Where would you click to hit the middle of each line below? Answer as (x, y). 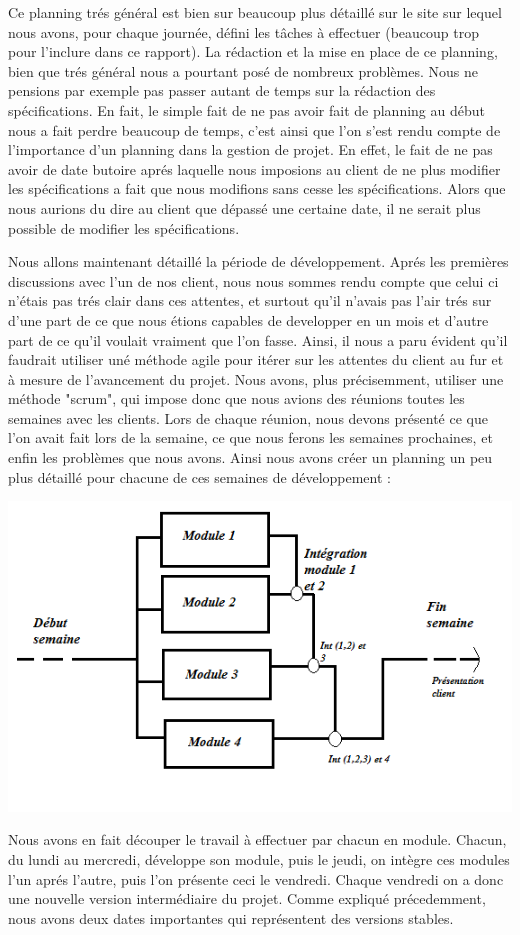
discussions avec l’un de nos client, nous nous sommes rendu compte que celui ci (253, 280)
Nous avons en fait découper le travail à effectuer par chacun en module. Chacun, (257, 839)
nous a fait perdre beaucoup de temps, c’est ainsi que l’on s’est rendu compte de (254, 129)
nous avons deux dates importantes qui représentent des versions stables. (231, 917)
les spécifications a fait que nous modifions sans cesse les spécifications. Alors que (257, 188)
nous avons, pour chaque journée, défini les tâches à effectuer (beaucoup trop (244, 31)
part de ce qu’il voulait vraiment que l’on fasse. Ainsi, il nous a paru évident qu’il (258, 339)
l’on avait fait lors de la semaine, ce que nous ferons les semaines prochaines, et (250, 437)
